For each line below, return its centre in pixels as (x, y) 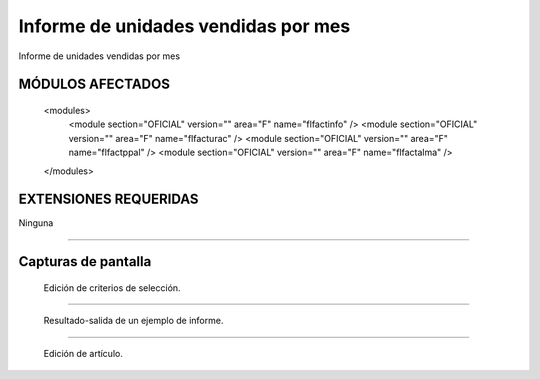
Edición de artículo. (83, 353)
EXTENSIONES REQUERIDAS (108, 199)
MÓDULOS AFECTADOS (94, 84)
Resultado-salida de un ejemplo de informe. (133, 321)
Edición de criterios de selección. (112, 287)
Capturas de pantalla (85, 261)
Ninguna (36, 223)
